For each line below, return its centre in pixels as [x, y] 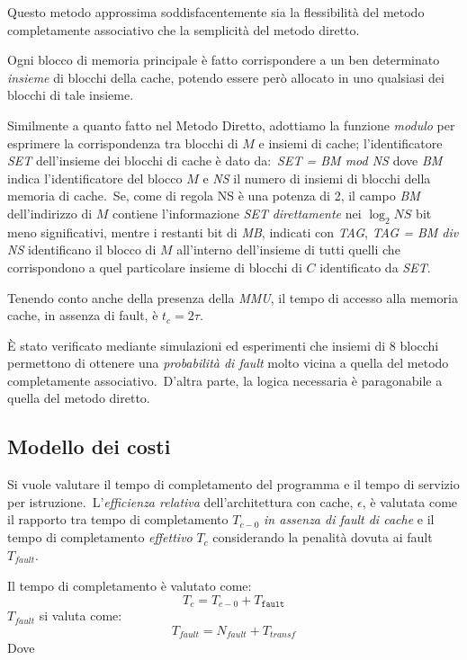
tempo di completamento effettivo [100, 537]
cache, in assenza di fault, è [83, 315]
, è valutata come [410, 501]
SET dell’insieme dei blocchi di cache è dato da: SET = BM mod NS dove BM [225, 161]
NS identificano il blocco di [82, 250]
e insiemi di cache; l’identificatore [350, 143]
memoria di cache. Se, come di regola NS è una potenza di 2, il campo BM [214, 196]
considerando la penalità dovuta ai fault [323, 537]
